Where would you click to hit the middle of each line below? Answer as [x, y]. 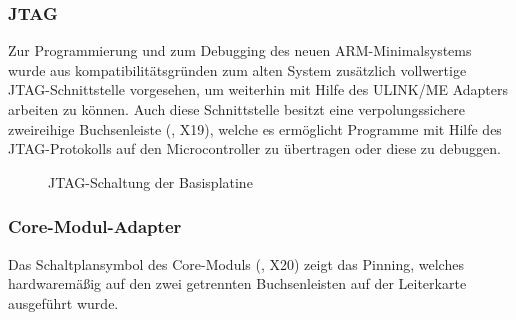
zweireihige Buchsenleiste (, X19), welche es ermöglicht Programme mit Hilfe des [255, 128]
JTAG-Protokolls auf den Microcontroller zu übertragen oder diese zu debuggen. [254, 148]
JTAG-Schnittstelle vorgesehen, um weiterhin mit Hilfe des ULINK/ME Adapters [258, 89]
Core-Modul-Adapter [95, 226]
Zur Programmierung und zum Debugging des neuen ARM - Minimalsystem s [240, 50]
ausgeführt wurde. [63, 302]
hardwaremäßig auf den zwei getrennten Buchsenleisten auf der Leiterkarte [237, 283]
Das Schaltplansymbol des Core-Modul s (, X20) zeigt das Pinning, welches [236, 263]
